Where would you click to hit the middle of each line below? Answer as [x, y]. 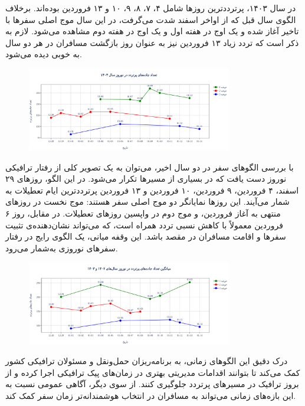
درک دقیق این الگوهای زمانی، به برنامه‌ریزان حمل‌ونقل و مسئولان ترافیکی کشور [147, 361]
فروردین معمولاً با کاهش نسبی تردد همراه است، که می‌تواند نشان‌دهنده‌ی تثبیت [144, 225]
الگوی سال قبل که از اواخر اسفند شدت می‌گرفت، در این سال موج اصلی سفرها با [151, 19]
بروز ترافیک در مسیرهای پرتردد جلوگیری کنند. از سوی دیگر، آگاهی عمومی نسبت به [152, 384]
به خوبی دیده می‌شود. [44, 54]
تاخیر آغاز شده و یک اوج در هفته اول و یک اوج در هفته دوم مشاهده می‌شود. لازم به [152, 31]
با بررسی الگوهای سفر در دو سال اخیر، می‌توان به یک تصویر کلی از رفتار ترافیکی [150, 167]
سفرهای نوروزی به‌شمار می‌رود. [62, 248]
